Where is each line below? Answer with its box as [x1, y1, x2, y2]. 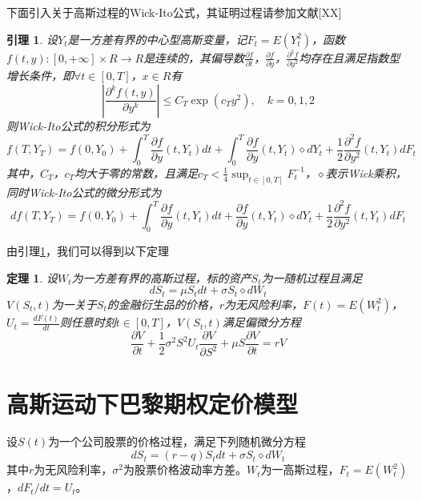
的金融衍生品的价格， [107, 295, 219, 312]
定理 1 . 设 [6, 269, 58, 286]
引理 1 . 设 [6, 30, 58, 47]
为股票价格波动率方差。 [123, 461, 247, 478]
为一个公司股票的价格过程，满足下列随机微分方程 [48, 433, 307, 450]
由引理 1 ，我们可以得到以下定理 [6, 242, 169, 259]
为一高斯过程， [260, 461, 340, 478]
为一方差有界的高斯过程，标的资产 [71, 269, 251, 286]
